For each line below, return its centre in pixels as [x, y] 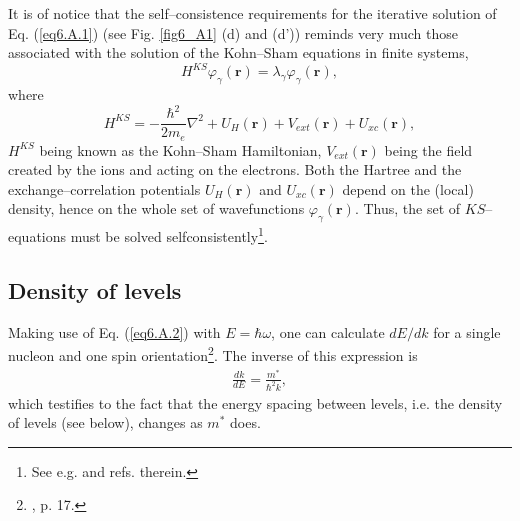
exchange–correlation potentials [104, 188]
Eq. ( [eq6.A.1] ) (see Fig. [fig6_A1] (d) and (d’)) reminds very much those [233, 32]
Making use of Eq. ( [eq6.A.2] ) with [114, 331]
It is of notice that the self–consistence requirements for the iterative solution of [252, 13]
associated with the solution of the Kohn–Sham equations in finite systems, [238, 52]
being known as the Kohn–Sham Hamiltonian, [180, 149]
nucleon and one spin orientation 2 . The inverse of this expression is [213, 353]
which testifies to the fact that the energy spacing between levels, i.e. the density [255, 402]
